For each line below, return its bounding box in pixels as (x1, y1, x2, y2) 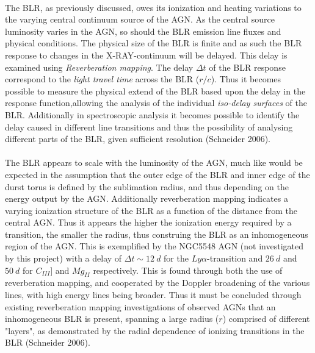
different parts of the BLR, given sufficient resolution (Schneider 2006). (5, 132, 270, 145)
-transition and (207, 252, 263, 265)
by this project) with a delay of (5, 252, 122, 265)
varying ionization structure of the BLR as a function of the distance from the (5, 204, 297, 216)
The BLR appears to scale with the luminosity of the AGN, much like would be (5, 156, 303, 169)
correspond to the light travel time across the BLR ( (5, 73, 200, 85)
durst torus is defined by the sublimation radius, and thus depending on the (5, 180, 289, 193)
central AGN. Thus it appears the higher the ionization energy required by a (5, 216, 292, 229)
